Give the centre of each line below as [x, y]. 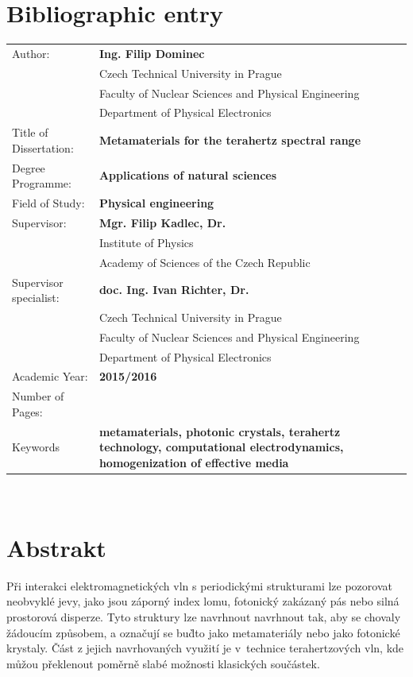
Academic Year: [50, 376]
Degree [29, 167]
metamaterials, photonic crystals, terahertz [220, 431]
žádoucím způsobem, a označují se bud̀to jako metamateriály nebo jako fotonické [203, 632]
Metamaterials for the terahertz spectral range [230, 140]
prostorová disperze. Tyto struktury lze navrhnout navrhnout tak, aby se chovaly [204, 616]
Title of [30, 132]
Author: [31, 53]
